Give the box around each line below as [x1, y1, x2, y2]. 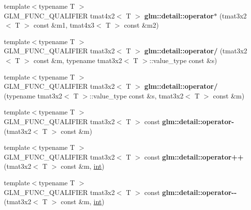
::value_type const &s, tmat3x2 [89, 90, 184, 100]
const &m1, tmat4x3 [33, 20, 95, 30]
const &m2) [124, 20, 159, 30]
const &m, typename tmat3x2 [33, 55, 122, 65]
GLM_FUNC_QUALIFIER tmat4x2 [4, 10, 115, 20]
